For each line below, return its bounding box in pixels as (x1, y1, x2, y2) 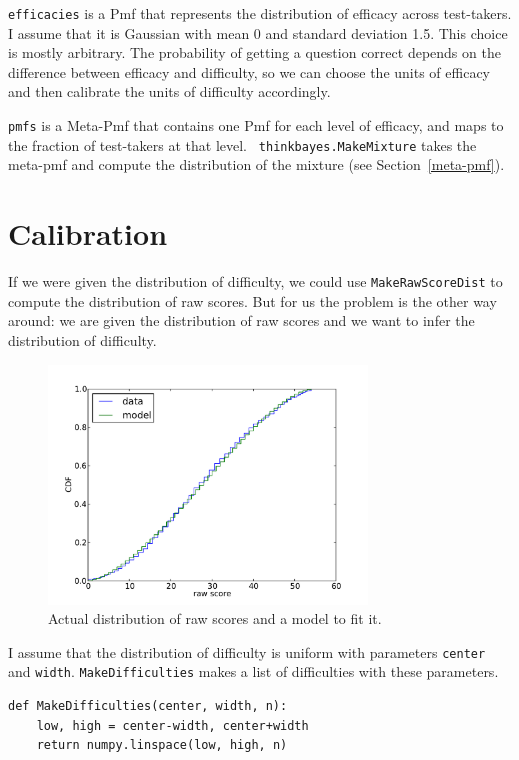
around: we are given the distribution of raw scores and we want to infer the (8, 310, 475, 331)
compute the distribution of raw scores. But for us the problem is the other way (8, 290, 497, 311)
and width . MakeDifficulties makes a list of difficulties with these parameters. (8, 661, 499, 682)
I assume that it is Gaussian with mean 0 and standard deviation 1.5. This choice (8, 22, 508, 43)
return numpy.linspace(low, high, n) (36, 738, 288, 753)
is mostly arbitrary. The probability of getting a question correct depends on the (8, 42, 501, 63)
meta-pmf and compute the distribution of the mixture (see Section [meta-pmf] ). (8, 154, 505, 175)
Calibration (8, 213, 168, 254)
